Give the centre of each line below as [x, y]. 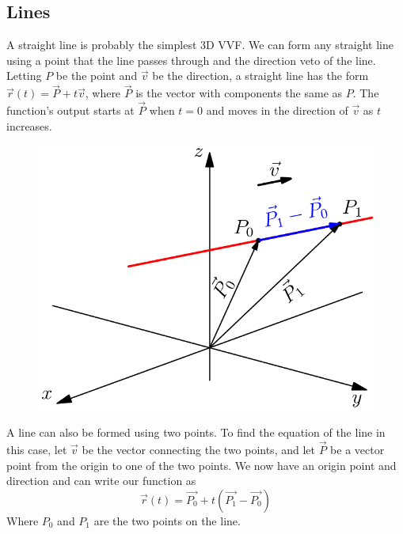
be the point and [97, 76]
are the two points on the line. [167, 520]
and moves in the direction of [277, 110]
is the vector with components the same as [239, 93]
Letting [24, 76]
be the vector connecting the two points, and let [198, 449]
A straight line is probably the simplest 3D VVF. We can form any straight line [200, 45]
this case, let [37, 449]
